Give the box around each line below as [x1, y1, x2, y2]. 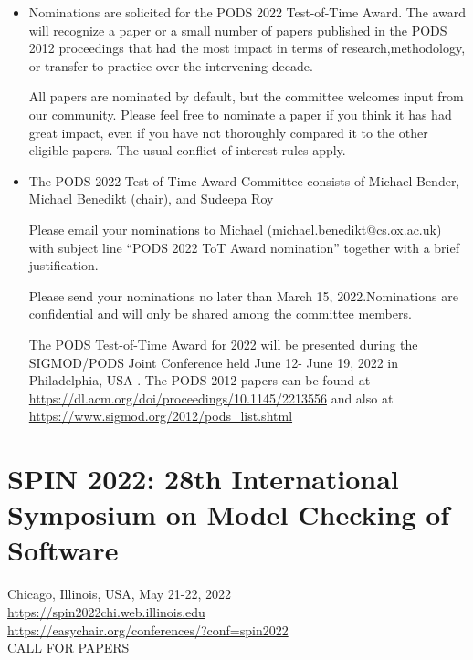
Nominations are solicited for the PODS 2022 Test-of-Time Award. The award [28, 3, 467, 21]
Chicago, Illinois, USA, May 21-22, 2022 [7, 584, 232, 603]
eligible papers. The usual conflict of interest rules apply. [28, 141, 346, 160]
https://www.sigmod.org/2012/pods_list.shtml [28, 406, 293, 425]
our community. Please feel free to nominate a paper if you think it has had [28, 104, 452, 123]
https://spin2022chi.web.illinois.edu [7, 602, 205, 621]
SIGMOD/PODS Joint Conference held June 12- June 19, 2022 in [28, 352, 399, 372]
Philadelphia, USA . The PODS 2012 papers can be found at [28, 371, 371, 390]
